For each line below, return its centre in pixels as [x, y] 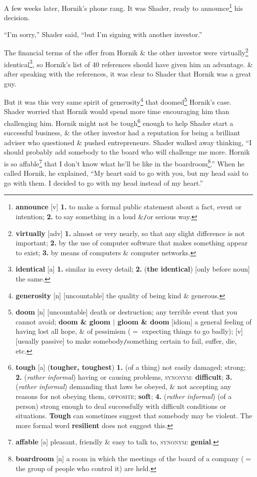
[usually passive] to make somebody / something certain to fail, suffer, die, [126, 341]
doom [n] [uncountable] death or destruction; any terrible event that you [127, 312]
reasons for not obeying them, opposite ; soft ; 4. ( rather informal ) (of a [124, 396]
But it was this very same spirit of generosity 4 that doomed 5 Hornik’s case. [118, 101]
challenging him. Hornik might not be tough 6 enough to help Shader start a [119, 122]
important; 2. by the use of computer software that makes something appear [131, 243]
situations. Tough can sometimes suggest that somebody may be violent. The [134, 416]
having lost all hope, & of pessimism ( [73, 331]
